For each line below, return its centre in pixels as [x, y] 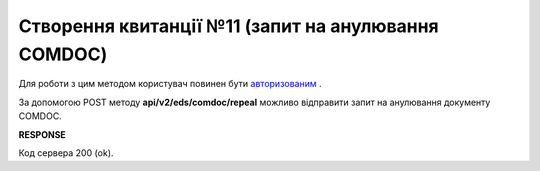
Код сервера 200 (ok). [66, 152]
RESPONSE [42, 134]
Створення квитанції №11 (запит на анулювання [228, 26]
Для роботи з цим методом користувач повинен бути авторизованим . [170, 84]
